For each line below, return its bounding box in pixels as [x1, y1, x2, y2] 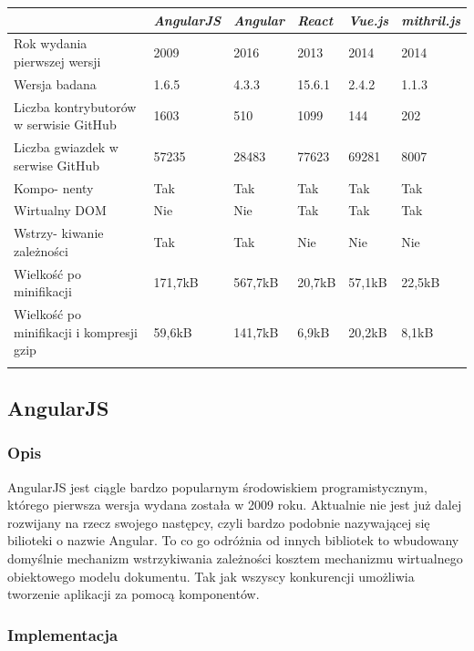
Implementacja [7, 623, 118, 646]
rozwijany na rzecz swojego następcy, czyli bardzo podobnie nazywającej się [7, 512, 430, 532]
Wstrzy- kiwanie [14, 223, 104, 243]
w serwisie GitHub [14, 115, 117, 134]
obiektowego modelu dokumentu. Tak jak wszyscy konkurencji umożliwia [7, 566, 415, 585]
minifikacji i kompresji [14, 322, 138, 341]
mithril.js [401, 10, 460, 29]
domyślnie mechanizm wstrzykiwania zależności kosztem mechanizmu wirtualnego [7, 548, 463, 567]
